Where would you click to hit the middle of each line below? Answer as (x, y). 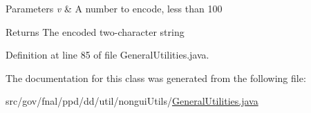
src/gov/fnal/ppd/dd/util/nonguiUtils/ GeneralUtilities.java (132, 101)
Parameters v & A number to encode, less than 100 (114, 8)
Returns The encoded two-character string (95, 31)
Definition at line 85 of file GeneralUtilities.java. (107, 55)
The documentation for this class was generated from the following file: (156, 78)
